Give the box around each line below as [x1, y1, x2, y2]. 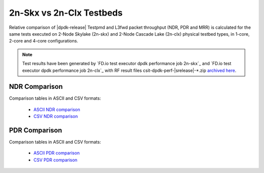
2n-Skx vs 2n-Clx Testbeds [9, 7, 123, 18]
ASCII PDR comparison [33, 150, 80, 156]
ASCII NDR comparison [33, 107, 81, 112]
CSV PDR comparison [33, 157, 78, 163]
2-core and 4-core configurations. [9, 38, 78, 44]
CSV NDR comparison [33, 113, 78, 119]
